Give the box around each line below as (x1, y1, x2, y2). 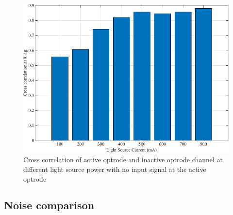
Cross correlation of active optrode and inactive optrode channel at (23, 154, 223, 165)
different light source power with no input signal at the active (23, 164, 206, 174)
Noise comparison (4, 197, 95, 212)
